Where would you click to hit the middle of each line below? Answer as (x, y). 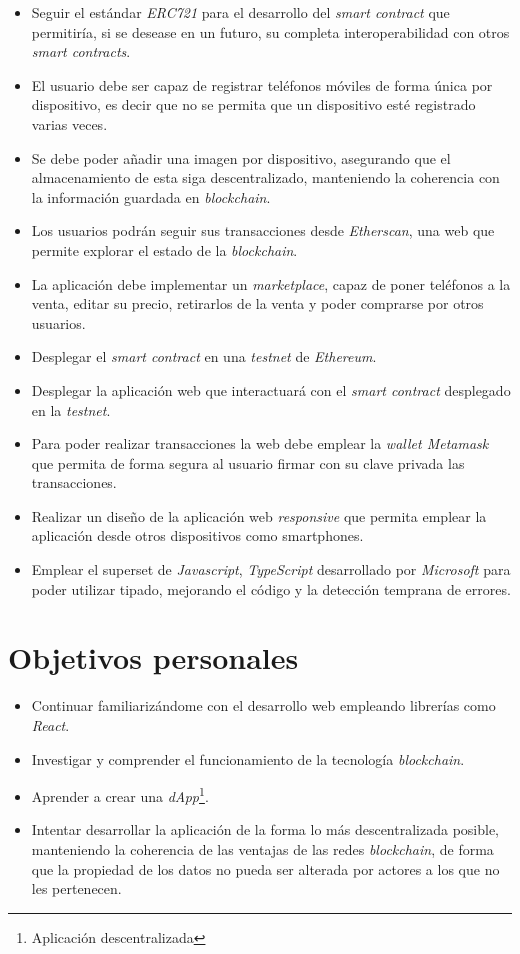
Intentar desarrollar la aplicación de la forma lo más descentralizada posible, (265, 829)
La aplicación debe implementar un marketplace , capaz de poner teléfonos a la (271, 283)
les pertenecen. (76, 888)
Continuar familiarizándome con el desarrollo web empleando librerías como (263, 705)
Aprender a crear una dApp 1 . (120, 794)
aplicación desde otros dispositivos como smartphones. (197, 535)
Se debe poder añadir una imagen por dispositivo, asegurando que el (241, 157)
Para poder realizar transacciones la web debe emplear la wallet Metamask (260, 443)
